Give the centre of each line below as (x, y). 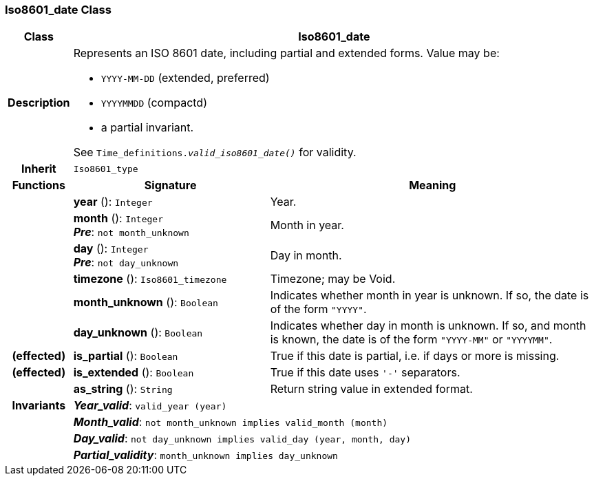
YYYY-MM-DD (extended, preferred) (185, 78)
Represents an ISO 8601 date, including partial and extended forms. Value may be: (286, 53)
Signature (170, 185)
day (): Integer (111, 249)
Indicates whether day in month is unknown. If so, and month (428, 326)
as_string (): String (123, 389)
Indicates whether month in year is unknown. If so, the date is (429, 296)
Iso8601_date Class (58, 10)
